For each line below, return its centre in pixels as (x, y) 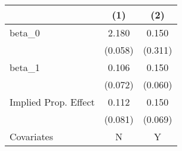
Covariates (32, 136)
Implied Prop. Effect (52, 102)
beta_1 (25, 67)
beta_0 (25, 33)
